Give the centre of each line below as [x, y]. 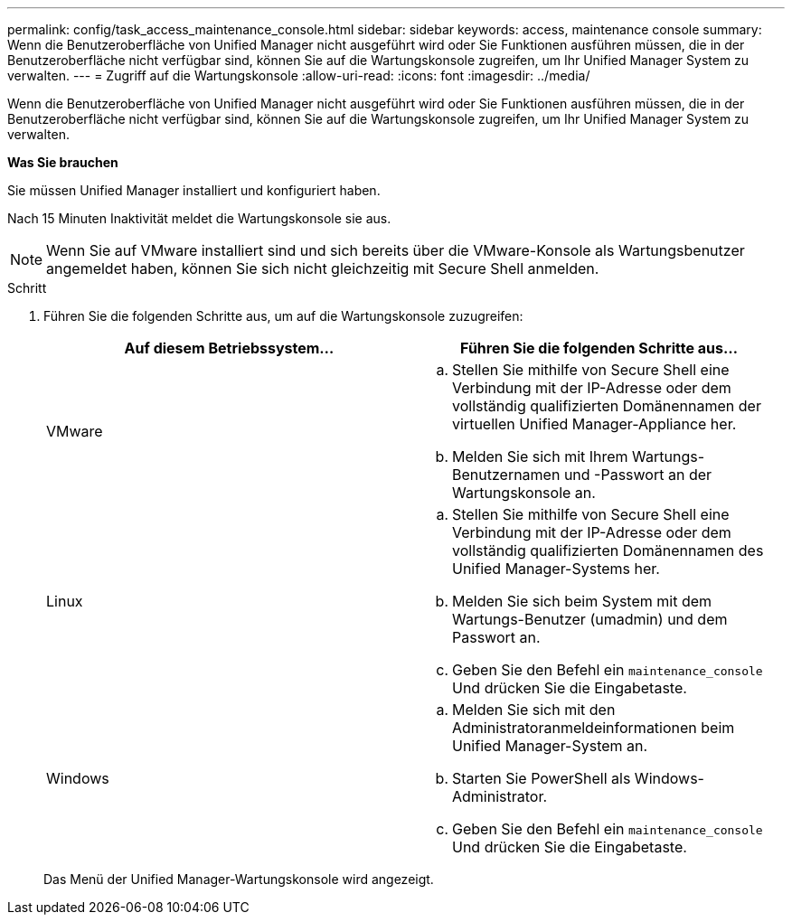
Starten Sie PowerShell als [542, 778]
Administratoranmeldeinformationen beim [594, 728]
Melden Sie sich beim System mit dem [582, 601]
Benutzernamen [506, 475]
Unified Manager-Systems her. [556, 569]
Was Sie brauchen [63, 162]
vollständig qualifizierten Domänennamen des [608, 550]
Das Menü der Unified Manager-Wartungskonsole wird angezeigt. [239, 879]
